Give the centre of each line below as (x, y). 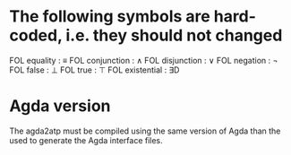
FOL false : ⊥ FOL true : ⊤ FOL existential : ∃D (94, 70)
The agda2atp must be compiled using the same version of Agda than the (145, 131)
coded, (36, 35)
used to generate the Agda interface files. (86, 140)
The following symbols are (110, 17)
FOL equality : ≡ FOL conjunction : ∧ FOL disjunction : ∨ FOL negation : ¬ (144, 60)
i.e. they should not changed (174, 35)
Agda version (60, 106)
